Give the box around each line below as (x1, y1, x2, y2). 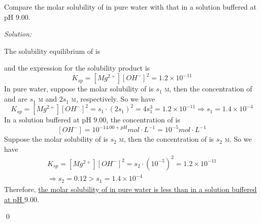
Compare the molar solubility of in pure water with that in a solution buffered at (4, 2, 256, 12)
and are (4, 93, 27, 104)
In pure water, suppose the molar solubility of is (4, 83, 154, 94)
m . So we (224, 134, 252, 144)
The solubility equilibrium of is (4, 45, 101, 56)
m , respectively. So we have (71, 93, 155, 104)
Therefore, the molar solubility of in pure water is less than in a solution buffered (4, 183, 257, 194)
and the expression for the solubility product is (4, 62, 150, 73)
